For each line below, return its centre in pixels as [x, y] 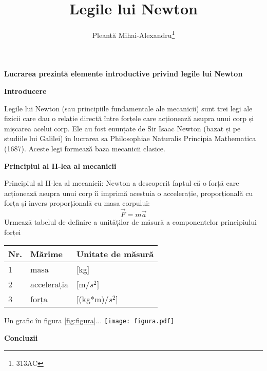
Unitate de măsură [115, 254]
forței [13, 232]
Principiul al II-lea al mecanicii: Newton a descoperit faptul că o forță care [122, 183]
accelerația [49, 284]
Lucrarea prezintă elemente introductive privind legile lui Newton [123, 74]
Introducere [25, 91]
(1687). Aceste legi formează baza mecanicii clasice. [85, 148]
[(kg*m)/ [92, 299]
